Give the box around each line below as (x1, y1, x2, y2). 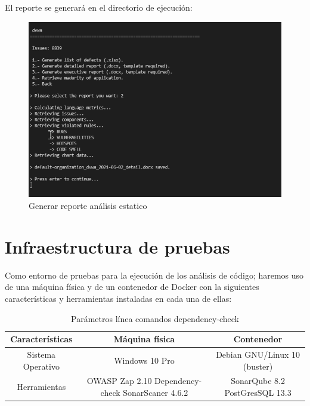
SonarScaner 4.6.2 (123, 386, 188, 398)
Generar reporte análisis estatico (29, 199, 147, 212)
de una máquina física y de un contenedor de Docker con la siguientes (5, 280, 259, 293)
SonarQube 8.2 (231, 374, 285, 387)
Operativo (23, 360, 60, 372)
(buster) (243, 360, 273, 372)
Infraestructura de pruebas (5, 234, 230, 258)
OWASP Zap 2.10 (86, 374, 152, 387)
